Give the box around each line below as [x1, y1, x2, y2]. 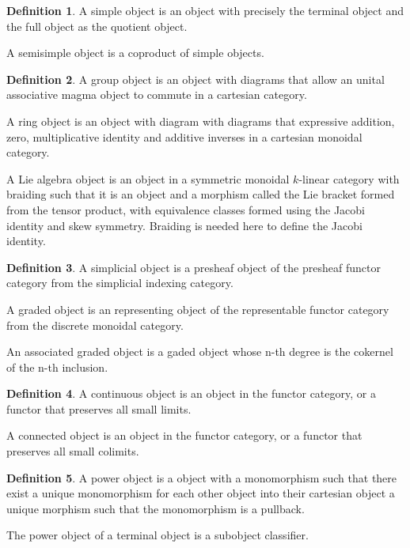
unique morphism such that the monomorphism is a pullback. [6, 500, 305, 516]
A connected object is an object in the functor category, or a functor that [6, 427, 363, 444]
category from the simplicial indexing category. [6, 274, 233, 291]
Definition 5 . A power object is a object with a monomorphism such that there [6, 469, 397, 486]
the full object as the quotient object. [6, 17, 188, 34]
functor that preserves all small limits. [6, 400, 192, 417]
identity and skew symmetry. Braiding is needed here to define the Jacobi [6, 217, 363, 233]
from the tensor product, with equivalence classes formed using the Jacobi [6, 201, 365, 217]
